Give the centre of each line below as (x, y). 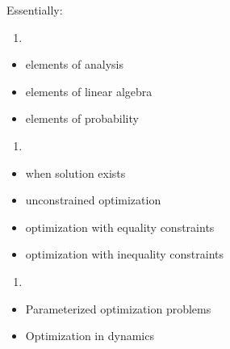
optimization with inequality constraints (125, 254)
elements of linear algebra (89, 91)
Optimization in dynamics (90, 336)
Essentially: (35, 10)
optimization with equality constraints (120, 227)
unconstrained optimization (93, 200)
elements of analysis (74, 64)
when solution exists (75, 172)
